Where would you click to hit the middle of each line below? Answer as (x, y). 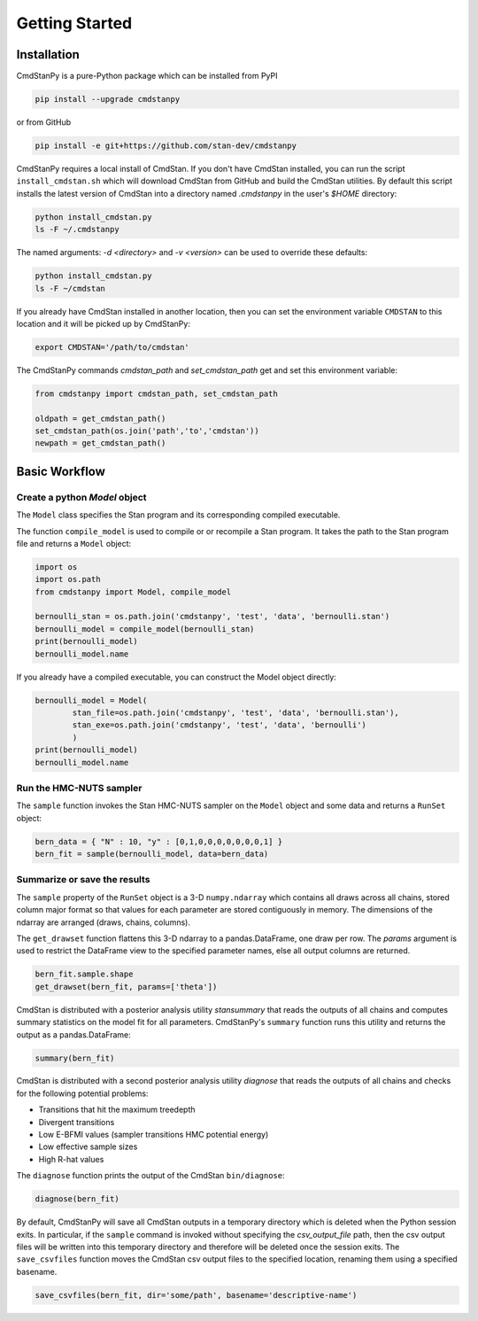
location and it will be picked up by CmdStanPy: (103, 323)
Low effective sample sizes (88, 1146)
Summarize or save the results (83, 880)
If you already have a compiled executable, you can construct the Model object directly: (176, 677)
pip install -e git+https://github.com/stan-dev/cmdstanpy (166, 146)
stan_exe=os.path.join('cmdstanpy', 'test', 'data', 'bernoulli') (220, 725)
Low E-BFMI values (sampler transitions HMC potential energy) (154, 1135)
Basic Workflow (61, 471)
